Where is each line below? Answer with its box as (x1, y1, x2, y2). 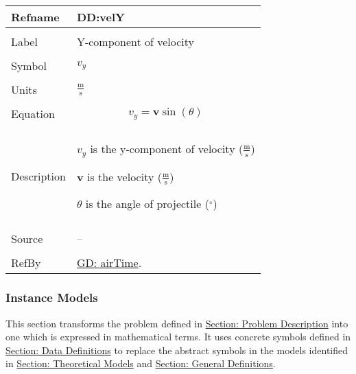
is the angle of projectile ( (85, 196, 209, 212)
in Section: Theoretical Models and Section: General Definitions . (5, 356, 276, 371)
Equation (11, 106, 55, 121)
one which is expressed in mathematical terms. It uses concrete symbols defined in (5, 329, 351, 344)
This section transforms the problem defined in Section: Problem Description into (5, 316, 348, 330)
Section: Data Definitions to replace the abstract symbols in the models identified (5, 342, 348, 357)
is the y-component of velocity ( (90, 141, 244, 156)
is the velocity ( (86, 168, 162, 185)
